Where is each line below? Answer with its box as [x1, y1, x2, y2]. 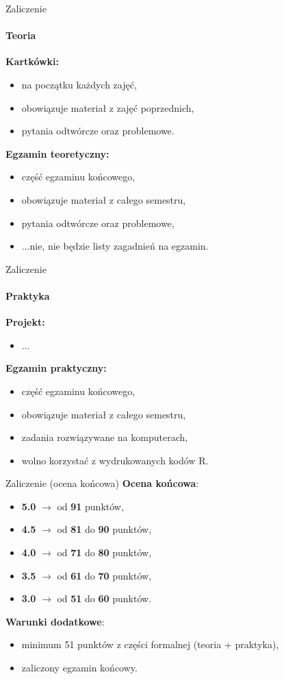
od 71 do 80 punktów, [57, 545, 152, 560]
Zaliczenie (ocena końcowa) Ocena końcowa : [5, 476, 199, 490]
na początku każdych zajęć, [21, 77, 137, 91]
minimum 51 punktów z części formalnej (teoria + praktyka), [21, 637, 279, 652]
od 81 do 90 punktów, [57, 522, 152, 536]
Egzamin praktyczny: [5, 361, 107, 375]
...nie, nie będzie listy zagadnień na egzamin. [21, 239, 209, 253]
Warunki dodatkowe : [5, 614, 105, 628]
